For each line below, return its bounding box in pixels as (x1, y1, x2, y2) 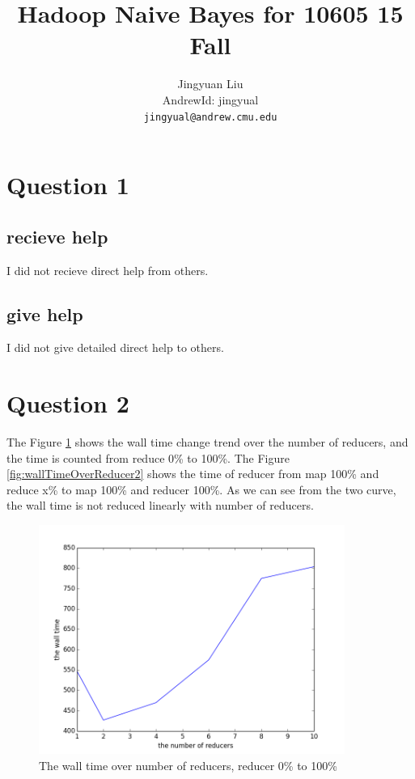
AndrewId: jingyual (162, 91, 259, 108)
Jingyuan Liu (177, 75, 243, 92)
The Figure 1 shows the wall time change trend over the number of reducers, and (6, 434, 409, 451)
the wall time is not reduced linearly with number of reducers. (6, 497, 314, 514)
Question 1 (6, 168, 129, 201)
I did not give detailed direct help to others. (6, 339, 224, 356)
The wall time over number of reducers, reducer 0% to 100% (39, 757, 337, 774)
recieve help (6, 223, 108, 248)
